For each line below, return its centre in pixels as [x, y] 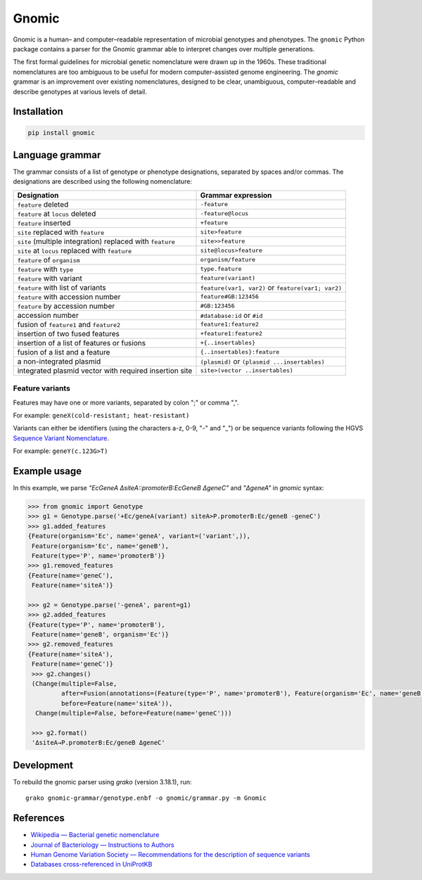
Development [43, 765]
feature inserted [44, 223]
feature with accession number [69, 297]
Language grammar [57, 155]
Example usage [47, 471]
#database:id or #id [231, 315]
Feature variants [41, 388]
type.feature [221, 269]
